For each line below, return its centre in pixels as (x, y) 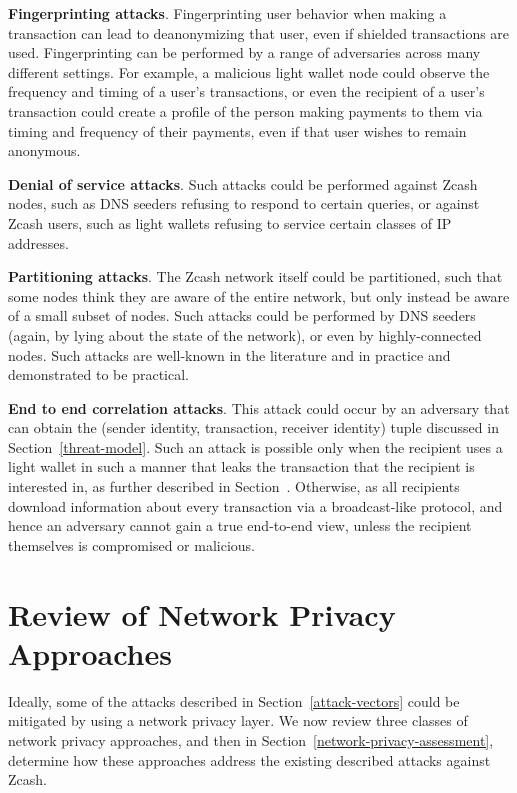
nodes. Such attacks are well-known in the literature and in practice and (229, 354)
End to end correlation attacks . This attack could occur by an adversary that (259, 407)
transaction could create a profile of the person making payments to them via (245, 110)
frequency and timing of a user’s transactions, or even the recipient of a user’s (246, 91)
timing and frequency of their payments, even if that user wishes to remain (237, 130)
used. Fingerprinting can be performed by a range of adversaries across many (244, 52)
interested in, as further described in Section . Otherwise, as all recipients (234, 486)
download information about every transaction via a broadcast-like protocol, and (255, 505)
